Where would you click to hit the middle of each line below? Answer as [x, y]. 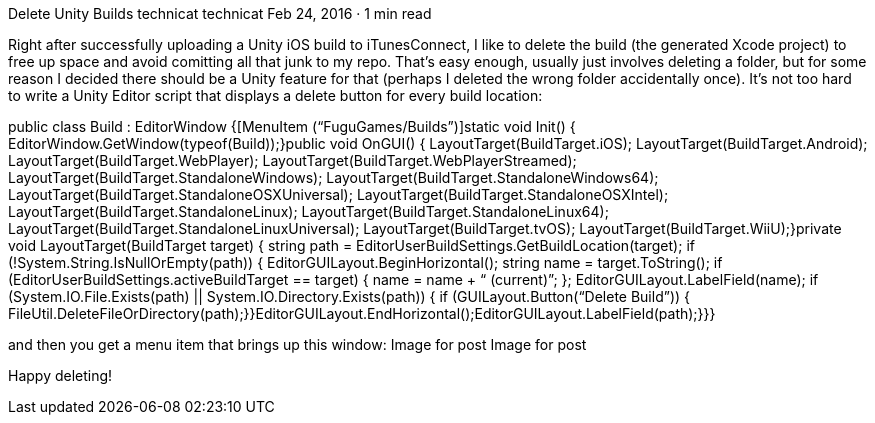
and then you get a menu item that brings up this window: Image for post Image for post [297, 344]
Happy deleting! [60, 375]
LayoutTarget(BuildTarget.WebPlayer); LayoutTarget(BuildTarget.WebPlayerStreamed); [292, 160]
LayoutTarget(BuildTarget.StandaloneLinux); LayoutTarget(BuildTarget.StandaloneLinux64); [308, 211]
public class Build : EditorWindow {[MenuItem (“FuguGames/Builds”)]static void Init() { [292, 126]
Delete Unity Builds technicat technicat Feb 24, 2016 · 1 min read [220, 13]
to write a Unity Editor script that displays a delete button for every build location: [275, 95]
